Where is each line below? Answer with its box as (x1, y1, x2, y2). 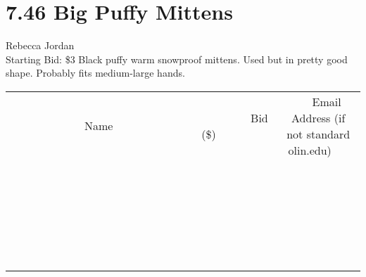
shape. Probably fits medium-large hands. (6, 65, 185, 80)
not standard (286, 125, 351, 142)
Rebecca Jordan (6, 38, 75, 53)
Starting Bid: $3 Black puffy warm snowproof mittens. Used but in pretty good (6, 51, 348, 66)
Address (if (291, 109, 346, 126)
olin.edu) (288, 141, 332, 158)
